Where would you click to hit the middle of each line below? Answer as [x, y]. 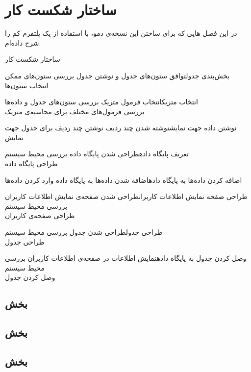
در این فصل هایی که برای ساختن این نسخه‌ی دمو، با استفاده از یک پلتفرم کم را [121, 33]
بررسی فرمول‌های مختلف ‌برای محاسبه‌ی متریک [75, 111]
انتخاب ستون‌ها [27, 85]
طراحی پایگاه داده [31, 163]
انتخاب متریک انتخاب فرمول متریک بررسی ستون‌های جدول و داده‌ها [101, 102]
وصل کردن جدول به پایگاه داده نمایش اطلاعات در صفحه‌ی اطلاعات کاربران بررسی [126, 258]
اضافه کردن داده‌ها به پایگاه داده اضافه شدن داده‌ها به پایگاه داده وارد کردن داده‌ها [124, 180]
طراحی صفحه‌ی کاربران [40, 215]
